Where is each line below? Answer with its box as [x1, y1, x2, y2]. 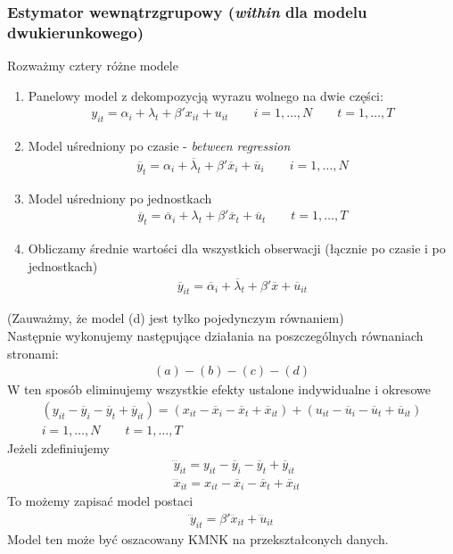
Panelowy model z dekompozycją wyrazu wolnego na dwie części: [28, 86, 383, 104]
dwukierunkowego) [7, 21, 144, 43]
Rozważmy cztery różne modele [7, 56, 178, 75]
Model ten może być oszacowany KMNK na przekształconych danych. [7, 529, 389, 548]
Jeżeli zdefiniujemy [7, 438, 110, 457]
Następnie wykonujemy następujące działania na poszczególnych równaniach [7, 327, 424, 345]
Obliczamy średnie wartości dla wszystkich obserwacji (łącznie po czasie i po [28, 239, 446, 258]
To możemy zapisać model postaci [7, 492, 194, 510]
